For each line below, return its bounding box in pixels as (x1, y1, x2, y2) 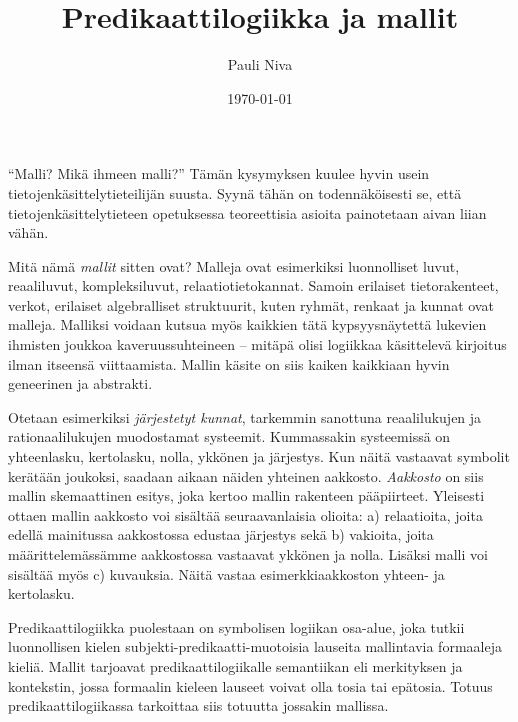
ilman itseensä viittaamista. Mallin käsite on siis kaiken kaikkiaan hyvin (8, 353, 450, 374)
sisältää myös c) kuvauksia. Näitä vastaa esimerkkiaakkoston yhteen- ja (8, 563, 445, 584)
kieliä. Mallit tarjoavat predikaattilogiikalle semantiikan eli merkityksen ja (8, 655, 463, 676)
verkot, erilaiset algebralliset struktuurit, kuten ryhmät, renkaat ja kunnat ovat (8, 294, 494, 315)
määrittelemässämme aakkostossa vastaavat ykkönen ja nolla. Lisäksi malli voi (8, 544, 488, 564)
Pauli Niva (227, 54, 293, 75)
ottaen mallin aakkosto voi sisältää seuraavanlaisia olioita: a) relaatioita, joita (8, 504, 483, 525)
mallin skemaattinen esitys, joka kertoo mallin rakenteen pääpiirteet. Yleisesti (8, 485, 485, 506)
